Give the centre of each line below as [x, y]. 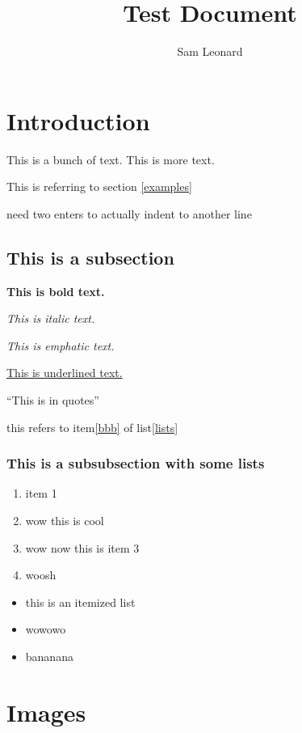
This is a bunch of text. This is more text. [111, 159]
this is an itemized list [80, 602]
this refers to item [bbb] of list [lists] [92, 427]
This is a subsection [90, 257]
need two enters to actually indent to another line [129, 213]
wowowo [46, 629]
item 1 [41, 493]
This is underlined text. [65, 373]
